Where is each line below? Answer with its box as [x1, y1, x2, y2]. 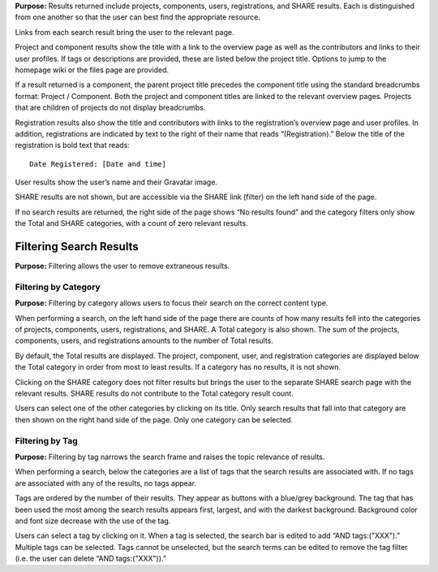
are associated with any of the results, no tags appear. [15, 478, 197, 487]
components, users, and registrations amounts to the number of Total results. [15, 336, 273, 345]
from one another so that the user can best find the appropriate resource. [15, 12, 261, 22]
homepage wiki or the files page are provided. [15, 65, 170, 75]
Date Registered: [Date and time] [29, 159, 166, 168]
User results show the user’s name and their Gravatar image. [15, 177, 218, 187]
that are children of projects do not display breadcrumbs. [15, 102, 206, 113]
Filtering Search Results [15, 240, 139, 253]
